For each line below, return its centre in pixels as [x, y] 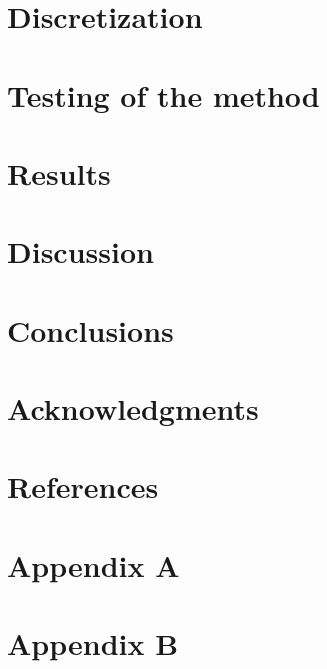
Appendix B [93, 643]
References [83, 486]
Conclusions [90, 329]
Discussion [80, 251]
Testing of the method [163, 94]
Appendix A [93, 564]
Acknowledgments [133, 408]
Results [59, 172]
